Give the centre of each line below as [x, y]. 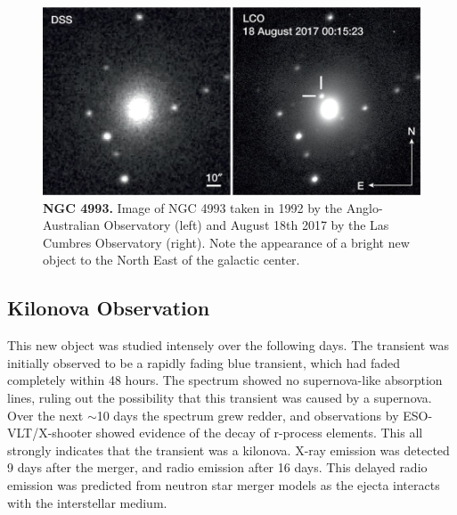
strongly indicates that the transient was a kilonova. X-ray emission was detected [228, 450]
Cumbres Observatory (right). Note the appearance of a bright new [226, 242]
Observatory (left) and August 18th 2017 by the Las [246, 225]
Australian [71, 225]
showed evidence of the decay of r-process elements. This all [259, 433]
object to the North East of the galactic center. [171, 260]
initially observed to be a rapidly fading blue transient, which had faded [204, 362]
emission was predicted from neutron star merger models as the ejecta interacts [224, 485]
